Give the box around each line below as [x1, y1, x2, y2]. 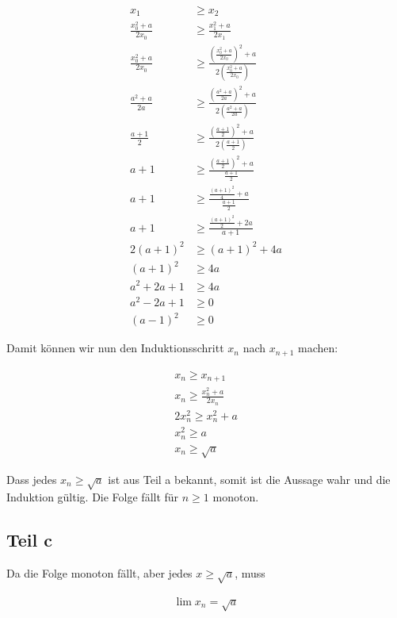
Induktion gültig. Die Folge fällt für [6, 489, 179, 505]
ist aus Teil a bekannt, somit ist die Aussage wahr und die [108, 470, 391, 487]
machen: [298, 340, 338, 356]
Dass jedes [6, 470, 57, 487]
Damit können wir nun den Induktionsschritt [6, 340, 224, 356]
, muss [235, 565, 265, 582]
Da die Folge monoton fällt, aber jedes [6, 565, 193, 582]
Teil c [6, 528, 53, 552]
